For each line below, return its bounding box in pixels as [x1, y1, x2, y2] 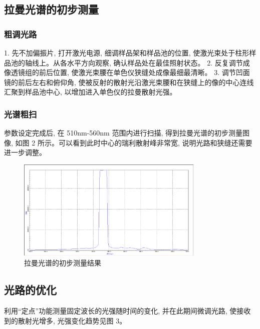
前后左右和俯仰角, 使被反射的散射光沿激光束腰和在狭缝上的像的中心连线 [18, 76, 254, 87]
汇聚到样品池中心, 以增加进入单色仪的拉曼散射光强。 [4, 86, 177, 97]
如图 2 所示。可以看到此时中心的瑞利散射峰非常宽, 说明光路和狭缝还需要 [15, 137, 252, 147]
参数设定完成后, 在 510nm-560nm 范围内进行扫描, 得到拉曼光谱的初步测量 [4, 127, 242, 138]
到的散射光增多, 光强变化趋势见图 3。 [4, 315, 127, 325]
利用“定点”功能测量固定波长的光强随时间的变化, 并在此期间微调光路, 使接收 [4, 305, 251, 315]
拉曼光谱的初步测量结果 [24, 257, 101, 268]
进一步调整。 [4, 147, 46, 157]
